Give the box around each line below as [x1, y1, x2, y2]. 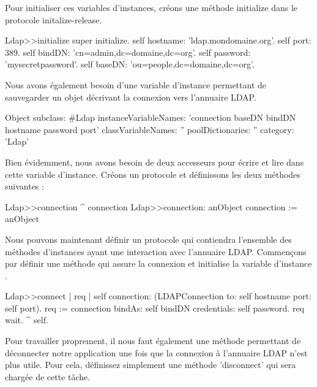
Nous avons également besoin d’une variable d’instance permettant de [5, 78, 266, 91]
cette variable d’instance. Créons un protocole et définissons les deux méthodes [5, 167, 300, 180]
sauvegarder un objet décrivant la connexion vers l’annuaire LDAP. [5, 90, 256, 103]
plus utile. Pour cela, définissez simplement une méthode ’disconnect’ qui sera [5, 358, 296, 371]
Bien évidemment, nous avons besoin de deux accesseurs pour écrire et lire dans [5, 155, 304, 168]
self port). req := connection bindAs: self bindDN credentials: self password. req [5, 301, 305, 314]
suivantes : [5, 180, 44, 193]
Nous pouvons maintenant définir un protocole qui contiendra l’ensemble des [5, 232, 292, 245]
